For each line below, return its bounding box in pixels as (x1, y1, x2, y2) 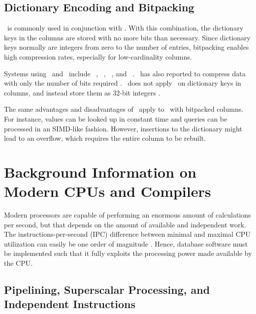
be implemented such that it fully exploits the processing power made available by (4, 248, 252, 258)
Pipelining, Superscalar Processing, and (4, 282, 210, 297)
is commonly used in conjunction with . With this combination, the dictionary (7, 23, 244, 33)
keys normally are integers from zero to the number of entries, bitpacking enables (4, 42, 249, 52)
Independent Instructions (4, 296, 136, 312)
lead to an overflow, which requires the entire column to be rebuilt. (4, 133, 206, 143)
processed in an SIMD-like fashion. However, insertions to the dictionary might (4, 123, 242, 133)
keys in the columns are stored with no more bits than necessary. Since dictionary (4, 32, 251, 42)
